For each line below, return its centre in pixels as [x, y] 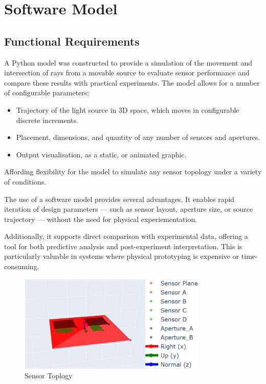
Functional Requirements [72, 41]
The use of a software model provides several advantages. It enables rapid [119, 199]
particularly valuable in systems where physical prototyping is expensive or [122, 256]
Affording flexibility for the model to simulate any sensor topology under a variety [133, 171]
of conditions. [25, 181]
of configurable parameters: [47, 93]
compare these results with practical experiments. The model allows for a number [132, 82]
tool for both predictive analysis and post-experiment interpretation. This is [123, 246]
